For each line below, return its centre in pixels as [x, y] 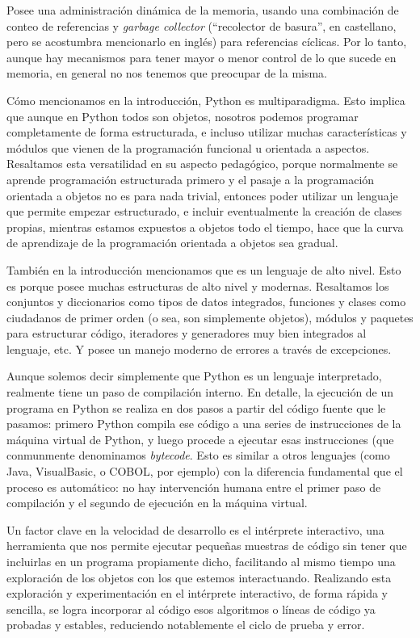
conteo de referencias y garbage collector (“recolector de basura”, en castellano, [202, 25]
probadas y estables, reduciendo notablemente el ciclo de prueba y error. [186, 625]
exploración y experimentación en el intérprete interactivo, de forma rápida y [197, 593]
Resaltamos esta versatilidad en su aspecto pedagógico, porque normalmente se [202, 164]
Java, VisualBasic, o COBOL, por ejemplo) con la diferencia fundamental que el [205, 471]
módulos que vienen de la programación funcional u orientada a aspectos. [188, 147]
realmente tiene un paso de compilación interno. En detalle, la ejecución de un [200, 392]
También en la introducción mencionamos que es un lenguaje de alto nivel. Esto [204, 269]
